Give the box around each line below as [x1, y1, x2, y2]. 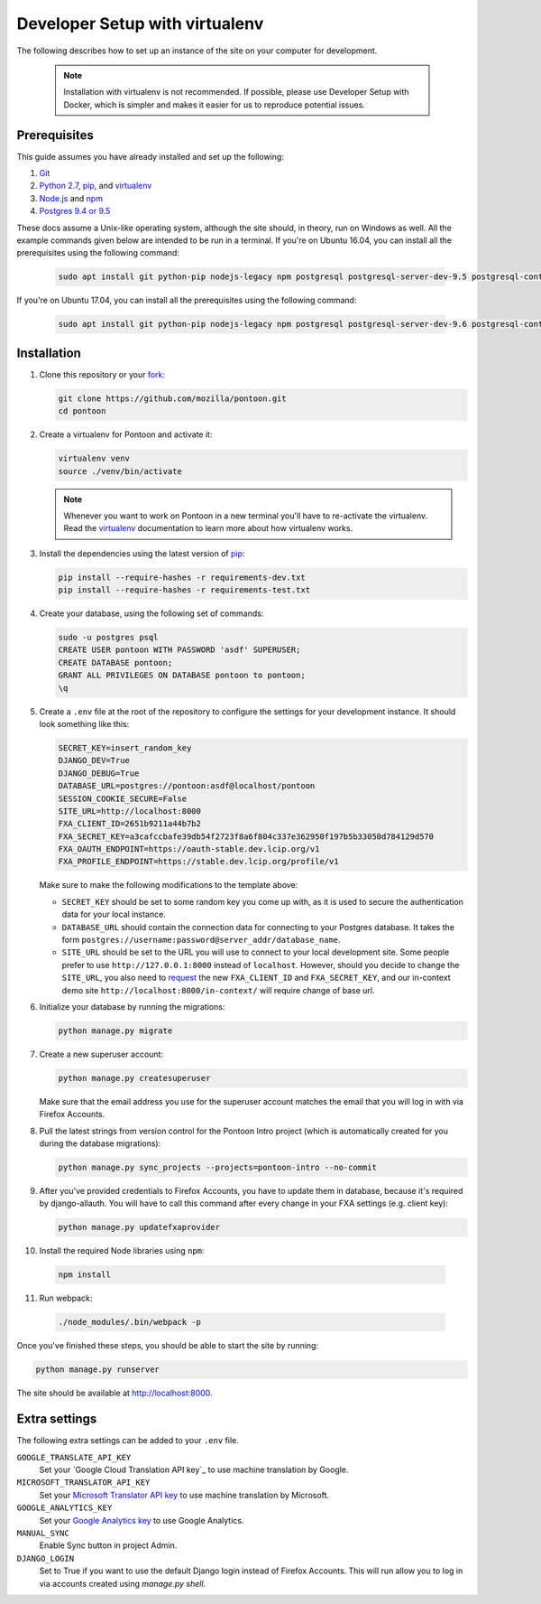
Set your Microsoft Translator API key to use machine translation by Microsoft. [39, 1489, 329, 1500]
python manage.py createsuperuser [58, 1073, 211, 1083]
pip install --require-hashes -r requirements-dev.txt [58, 572, 306, 583]
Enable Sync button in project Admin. [39, 1540, 178, 1551]
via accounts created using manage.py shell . [39, 1578, 206, 1589]
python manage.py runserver [35, 1365, 160, 1375]
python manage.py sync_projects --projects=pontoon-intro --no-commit [58, 1162, 378, 1173]
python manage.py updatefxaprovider [58, 1222, 221, 1233]
